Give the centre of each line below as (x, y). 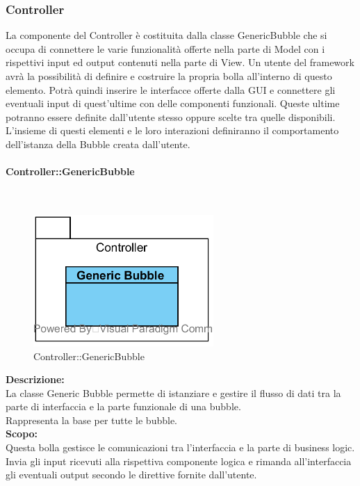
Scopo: (22, 434)
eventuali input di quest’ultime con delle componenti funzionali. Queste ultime (173, 103)
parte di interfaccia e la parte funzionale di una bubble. (123, 406)
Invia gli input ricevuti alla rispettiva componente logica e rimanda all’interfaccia (179, 461)
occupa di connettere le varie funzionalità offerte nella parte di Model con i (165, 48)
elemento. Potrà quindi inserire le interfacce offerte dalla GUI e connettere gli (171, 89)
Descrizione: (35, 379)
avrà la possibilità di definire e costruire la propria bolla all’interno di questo (169, 76)
